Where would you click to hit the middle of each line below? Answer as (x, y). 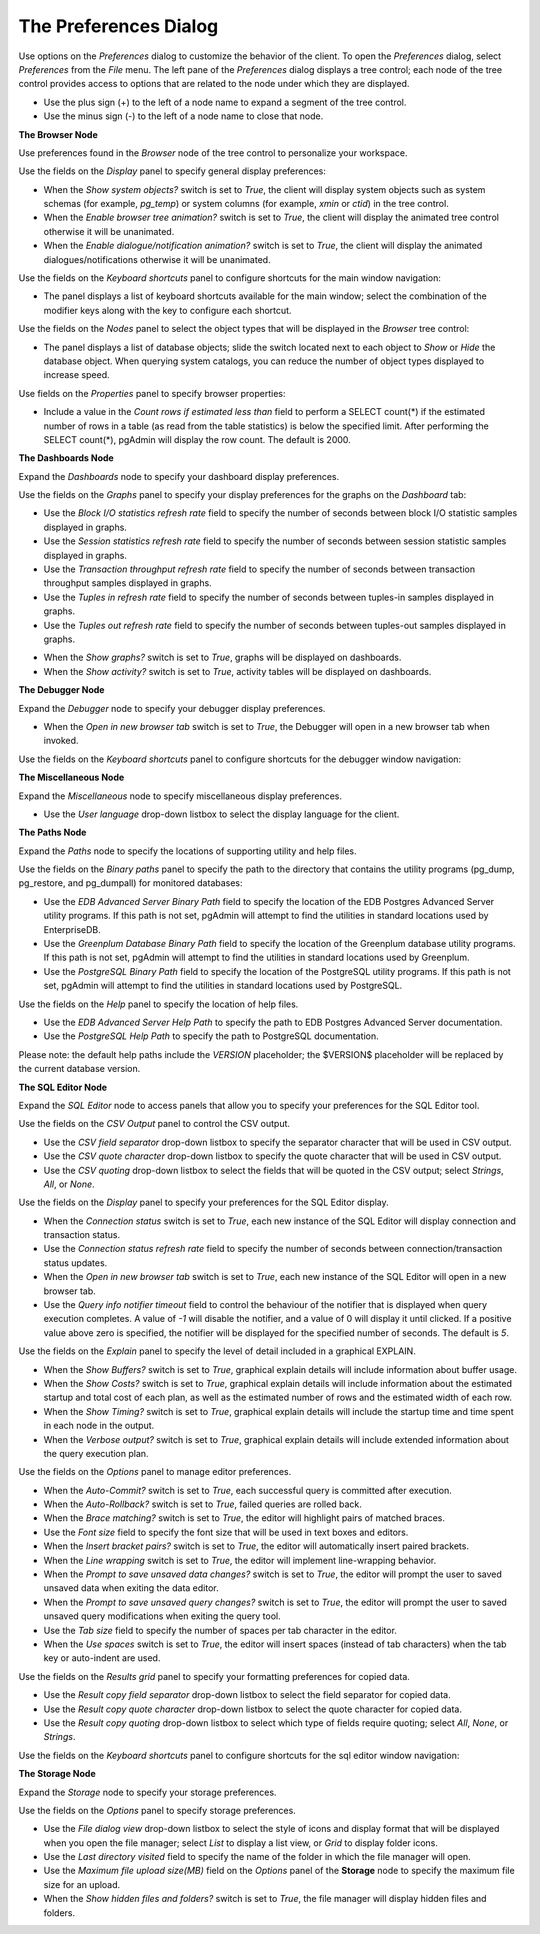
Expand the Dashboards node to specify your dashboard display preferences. (179, 476)
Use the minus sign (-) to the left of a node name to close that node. (183, 116)
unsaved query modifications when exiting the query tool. (162, 1616)
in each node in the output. (99, 1426)
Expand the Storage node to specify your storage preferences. (147, 1792)
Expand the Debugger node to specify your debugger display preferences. (172, 708)
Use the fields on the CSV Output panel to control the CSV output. (154, 1124)
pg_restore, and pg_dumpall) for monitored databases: (131, 883)
